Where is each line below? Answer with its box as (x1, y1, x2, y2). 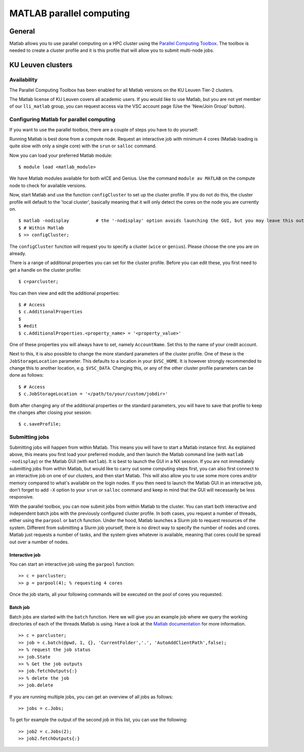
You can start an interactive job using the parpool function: (9, 561, 135, 567)
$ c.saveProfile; (18, 421, 61, 427)
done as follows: (9, 372, 44, 378)
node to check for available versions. (9, 182, 87, 188)
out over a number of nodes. (9, 539, 69, 545)
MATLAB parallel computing (9, 8, 130, 19)
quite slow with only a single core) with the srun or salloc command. (9, 143, 157, 149)
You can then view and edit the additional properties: (9, 290, 120, 296)
